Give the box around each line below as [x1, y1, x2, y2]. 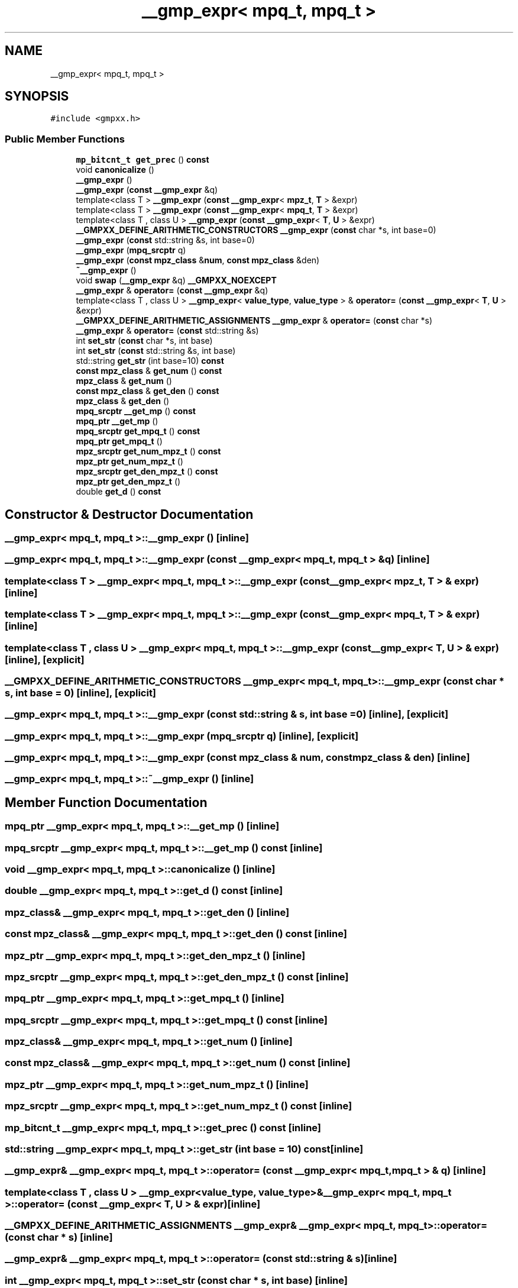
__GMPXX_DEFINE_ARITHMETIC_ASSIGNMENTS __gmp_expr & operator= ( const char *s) [76, 315, 433, 326]
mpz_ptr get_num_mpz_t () [76, 456, 183, 467]
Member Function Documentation [5, 795, 208, 810]
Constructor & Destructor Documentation [5, 506, 254, 522]
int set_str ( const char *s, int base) [76, 335, 213, 346]
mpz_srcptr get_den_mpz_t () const [76, 466, 218, 477]
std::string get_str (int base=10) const [76, 356, 224, 366]
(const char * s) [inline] [5, 1231, 113, 1243]
